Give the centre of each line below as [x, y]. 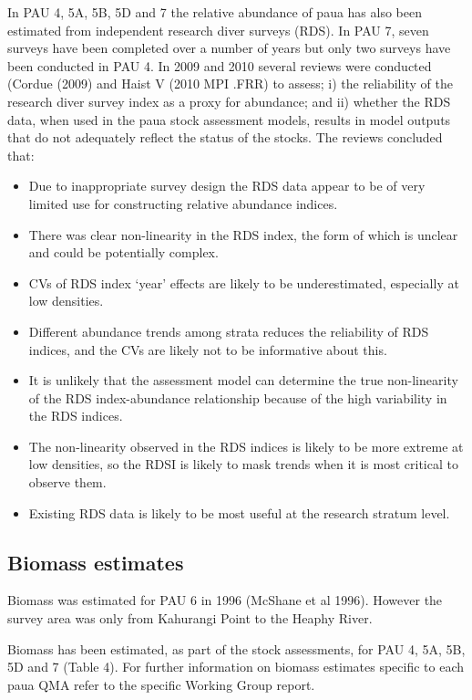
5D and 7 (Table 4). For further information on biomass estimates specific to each [236, 667]
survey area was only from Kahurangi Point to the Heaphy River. [190, 618]
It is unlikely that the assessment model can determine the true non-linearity [243, 380]
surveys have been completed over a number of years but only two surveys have [229, 48]
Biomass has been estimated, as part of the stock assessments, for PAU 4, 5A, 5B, [236, 648]
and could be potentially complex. [123, 252]
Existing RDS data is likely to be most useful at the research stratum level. [239, 512]
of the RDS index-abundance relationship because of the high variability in [238, 397]
